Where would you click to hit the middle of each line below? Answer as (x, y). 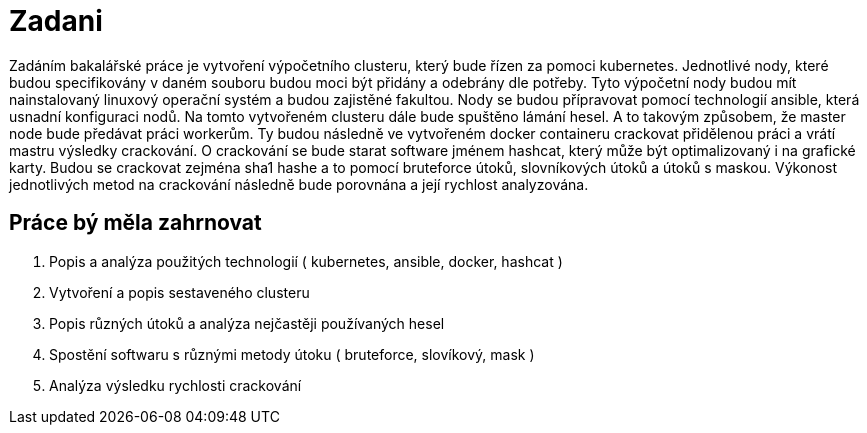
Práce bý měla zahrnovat (135, 223)
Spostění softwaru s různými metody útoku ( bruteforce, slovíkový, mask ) (292, 354)
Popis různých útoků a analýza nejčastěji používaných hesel (247, 323)
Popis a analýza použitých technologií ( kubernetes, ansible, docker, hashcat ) (306, 261)
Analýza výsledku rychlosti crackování (175, 385)
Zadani (56, 21)
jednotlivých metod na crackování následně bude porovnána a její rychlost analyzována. (299, 184)
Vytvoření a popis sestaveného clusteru (179, 292)
